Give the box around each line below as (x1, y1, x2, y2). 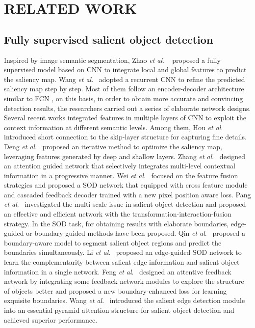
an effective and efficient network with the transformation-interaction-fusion (4, 209, 231, 219)
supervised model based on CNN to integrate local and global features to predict (4, 64, 247, 75)
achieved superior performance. (4, 314, 98, 325)
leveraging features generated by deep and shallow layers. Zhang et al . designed (4, 151, 246, 161)
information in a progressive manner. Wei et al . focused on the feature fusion (4, 170, 238, 180)
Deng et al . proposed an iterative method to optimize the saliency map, (4, 141, 222, 151)
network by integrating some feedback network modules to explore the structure (4, 276, 244, 286)
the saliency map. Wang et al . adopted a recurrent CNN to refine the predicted (4, 74, 245, 84)
